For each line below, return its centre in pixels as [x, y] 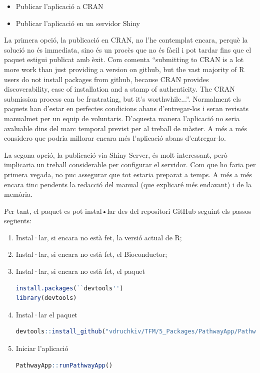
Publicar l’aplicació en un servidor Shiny [78, 23]
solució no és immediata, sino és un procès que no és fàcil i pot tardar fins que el [128, 49]
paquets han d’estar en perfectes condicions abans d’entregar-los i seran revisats [126, 108]
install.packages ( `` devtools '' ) [69, 288]
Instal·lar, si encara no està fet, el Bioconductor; [91, 254]
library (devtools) [46, 298]
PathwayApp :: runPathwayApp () [64, 365]
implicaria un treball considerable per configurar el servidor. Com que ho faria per [130, 164]
